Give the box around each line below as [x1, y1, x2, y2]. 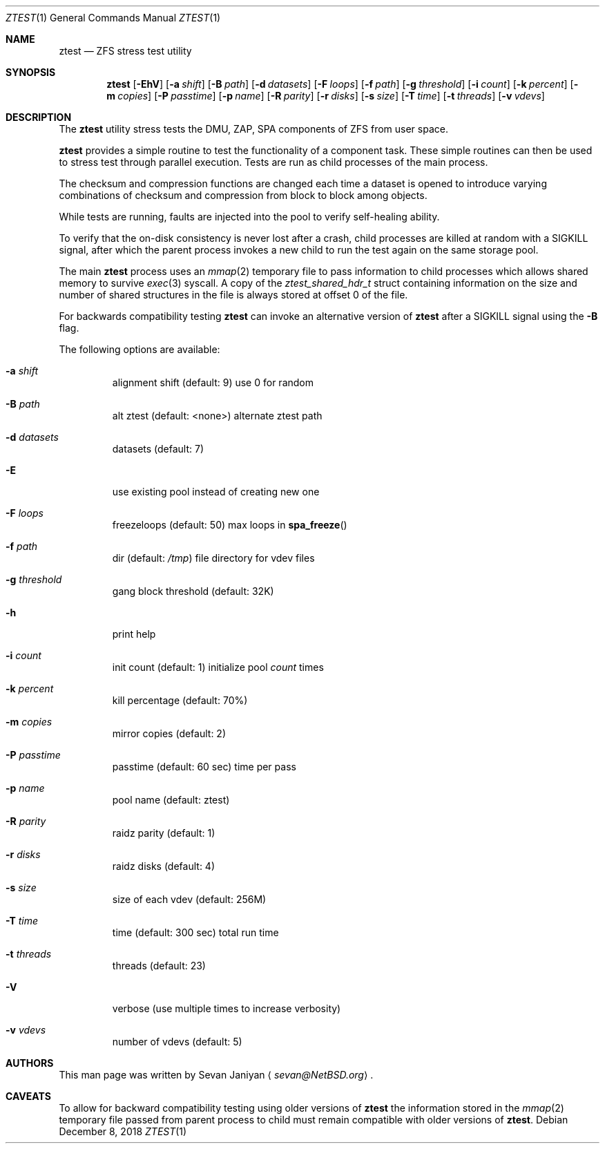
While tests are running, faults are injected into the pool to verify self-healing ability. [59, 211, 440, 222]
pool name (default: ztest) [112, 794, 230, 806]
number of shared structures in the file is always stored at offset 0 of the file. [59, 289, 408, 301]
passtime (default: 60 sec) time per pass [112, 761, 296, 772]
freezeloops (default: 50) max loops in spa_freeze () [112, 519, 347, 531]
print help [112, 628, 156, 640]
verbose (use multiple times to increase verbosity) [112, 1003, 341, 1014]
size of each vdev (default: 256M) [112, 893, 267, 905]
